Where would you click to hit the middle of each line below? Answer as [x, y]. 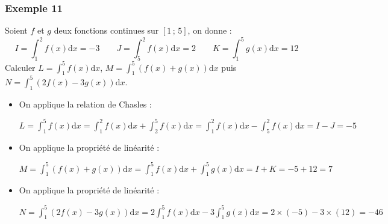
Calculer [20, 67]
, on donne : [210, 30]
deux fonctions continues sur [106, 30]
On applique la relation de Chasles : [85, 104]
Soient [16, 30]
